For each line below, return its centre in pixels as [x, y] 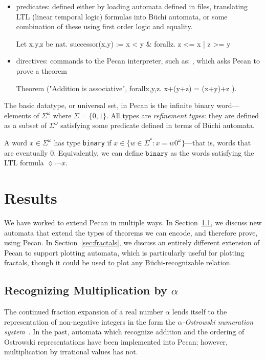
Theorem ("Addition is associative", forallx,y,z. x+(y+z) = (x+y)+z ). [126, 88]
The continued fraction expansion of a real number [84, 312]
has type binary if [83, 142]
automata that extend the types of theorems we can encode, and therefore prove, [131, 232]
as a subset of [26, 125]
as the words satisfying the [212, 152]
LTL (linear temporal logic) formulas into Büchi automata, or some [122, 16]
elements [18, 115]
